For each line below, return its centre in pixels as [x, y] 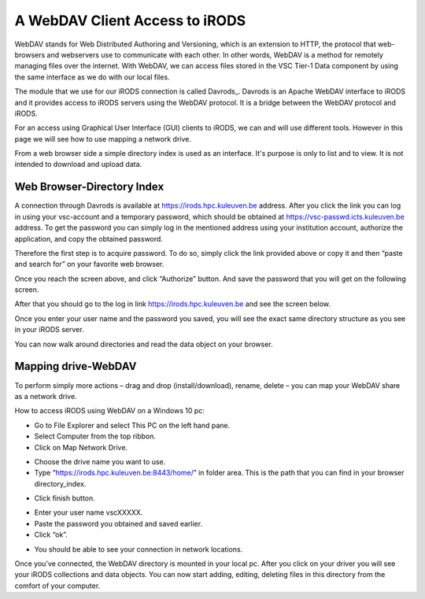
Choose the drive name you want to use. [100, 461]
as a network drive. [46, 396]
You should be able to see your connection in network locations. [139, 549]
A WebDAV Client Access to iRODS [130, 20]
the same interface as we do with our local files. [92, 77]
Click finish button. [65, 498]
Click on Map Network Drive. [81, 447]
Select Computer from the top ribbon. [95, 436]
